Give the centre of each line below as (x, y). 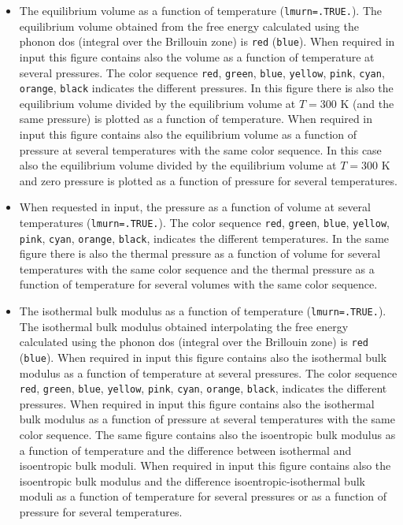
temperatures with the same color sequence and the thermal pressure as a (197, 268)
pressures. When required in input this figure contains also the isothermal (197, 403)
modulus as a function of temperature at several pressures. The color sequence (208, 372)
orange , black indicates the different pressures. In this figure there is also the (206, 88)
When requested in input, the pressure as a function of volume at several (195, 207)
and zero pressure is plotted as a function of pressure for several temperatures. (208, 180)
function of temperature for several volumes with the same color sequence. (198, 284)
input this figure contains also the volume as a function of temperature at (197, 56)
